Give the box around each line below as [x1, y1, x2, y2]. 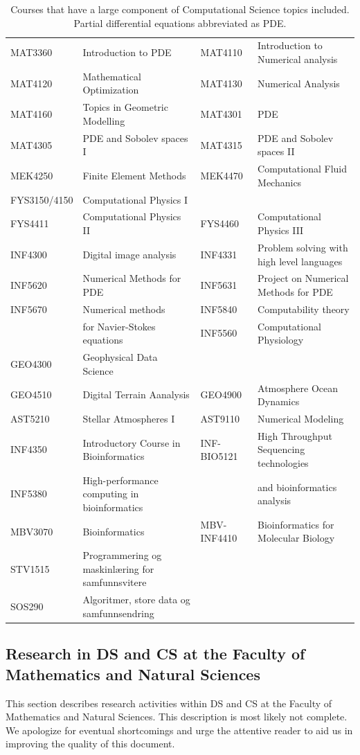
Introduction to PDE [82, 45, 172, 60]
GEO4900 [200, 387, 242, 402]
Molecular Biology [258, 531, 335, 545]
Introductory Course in [82, 435, 181, 450]
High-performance [82, 472, 159, 487]
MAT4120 [10, 75, 53, 90]
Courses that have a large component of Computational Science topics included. [10, 2, 350, 16]
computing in [82, 486, 139, 501]
